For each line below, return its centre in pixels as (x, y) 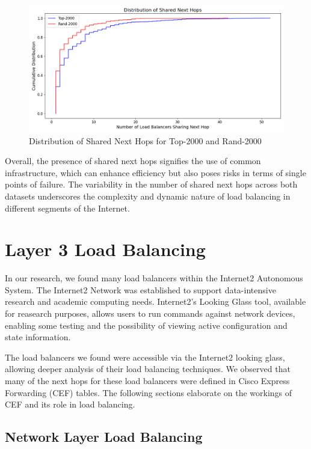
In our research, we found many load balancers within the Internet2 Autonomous (154, 278)
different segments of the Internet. (67, 208)
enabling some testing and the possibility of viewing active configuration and (146, 325)
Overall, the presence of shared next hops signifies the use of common (133, 161)
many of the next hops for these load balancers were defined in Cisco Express (147, 381)
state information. (38, 337)
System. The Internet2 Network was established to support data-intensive (140, 289)
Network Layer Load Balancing (104, 437)
